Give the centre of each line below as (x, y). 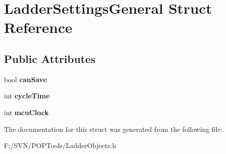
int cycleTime (27, 96)
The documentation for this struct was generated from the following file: (113, 129)
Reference (38, 27)
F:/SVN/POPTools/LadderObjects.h (60, 145)
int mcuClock (26, 112)
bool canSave (25, 79)
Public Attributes (50, 58)
